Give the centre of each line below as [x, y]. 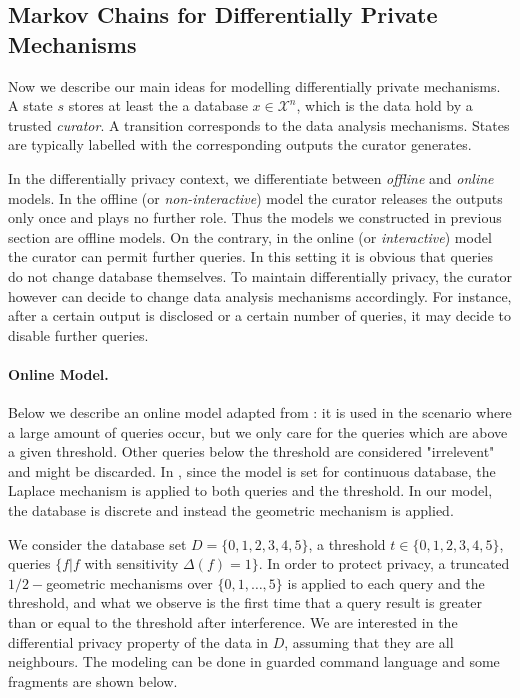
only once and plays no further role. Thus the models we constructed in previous [255, 217]
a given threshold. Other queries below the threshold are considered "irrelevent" [251, 451]
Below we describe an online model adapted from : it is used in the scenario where [260, 412]
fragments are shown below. [93, 680]
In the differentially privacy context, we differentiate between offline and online [251, 177]
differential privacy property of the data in [138, 641]
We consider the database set [97, 543]
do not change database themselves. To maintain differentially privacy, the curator [260, 275]
